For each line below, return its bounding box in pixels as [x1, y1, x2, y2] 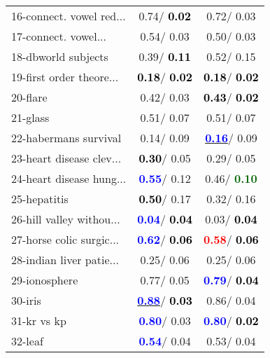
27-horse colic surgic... [11, 231, 120, 247]
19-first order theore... [11, 69, 119, 85]
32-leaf [11, 333, 43, 349]
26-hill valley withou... [11, 211, 120, 227]
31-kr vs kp [11, 312, 66, 329]
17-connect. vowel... [11, 28, 106, 44]
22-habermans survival [11, 130, 122, 146]
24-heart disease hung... [11, 170, 127, 186]
